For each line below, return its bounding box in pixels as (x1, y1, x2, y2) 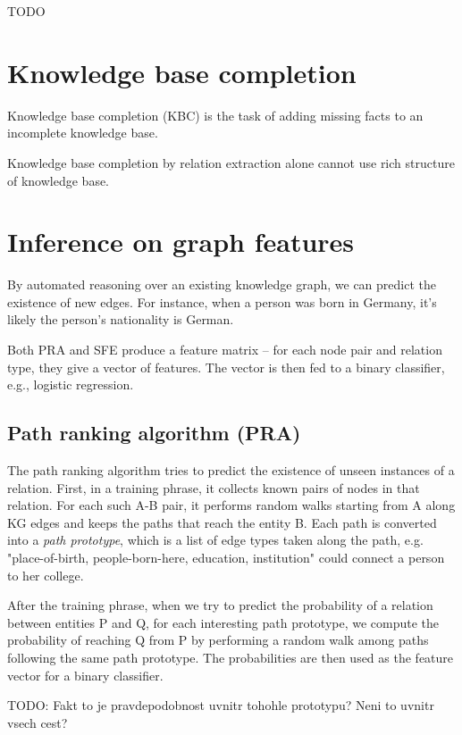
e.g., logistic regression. (7, 375, 134, 394)
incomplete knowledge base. (7, 123, 158, 142)
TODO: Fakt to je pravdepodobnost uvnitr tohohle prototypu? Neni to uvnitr (7, 696, 434, 714)
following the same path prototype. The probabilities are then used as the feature (7, 647, 454, 666)
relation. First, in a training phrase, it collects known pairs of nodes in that (7, 478, 420, 497)
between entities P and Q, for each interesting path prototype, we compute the (7, 613, 440, 631)
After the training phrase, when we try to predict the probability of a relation (7, 596, 433, 614)
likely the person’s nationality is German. (7, 310, 234, 329)
